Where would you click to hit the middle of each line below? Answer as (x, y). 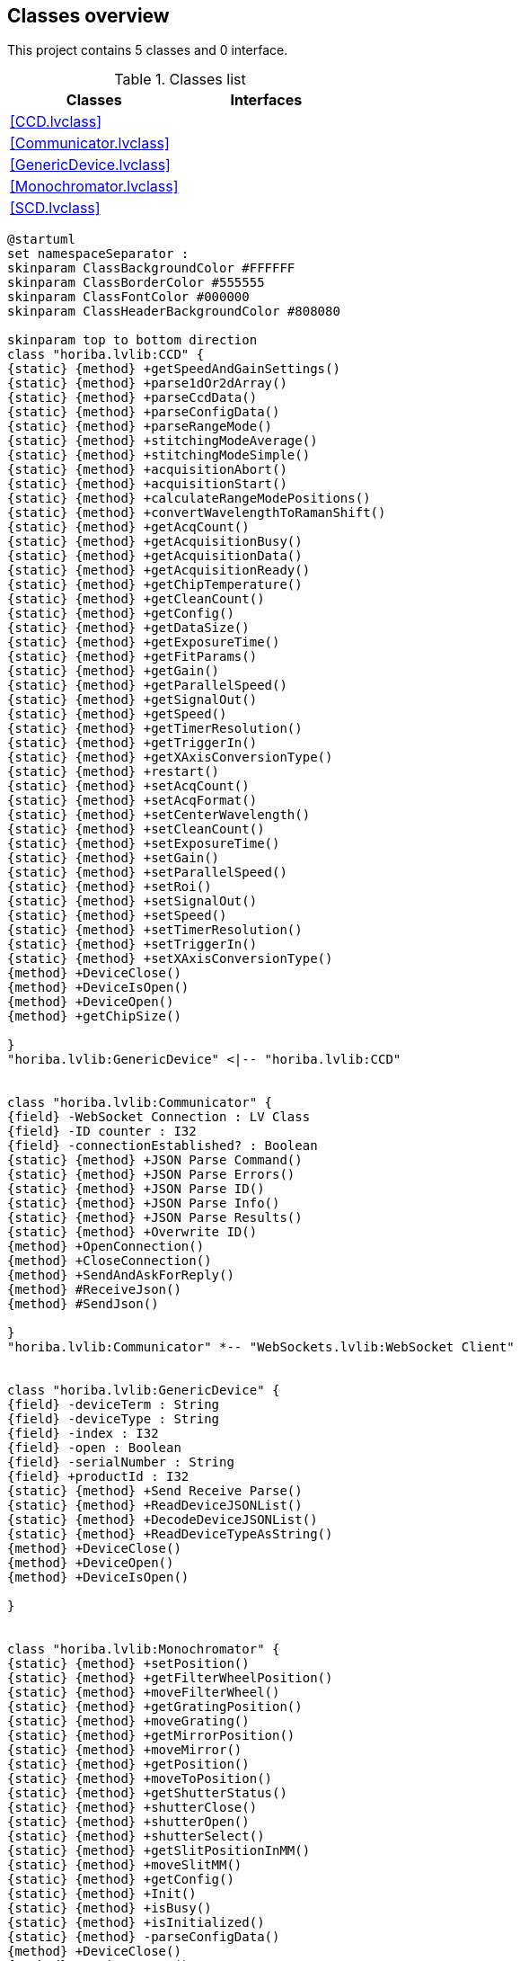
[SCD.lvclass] (55, 208)
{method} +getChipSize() (94, 1016)
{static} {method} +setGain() (114, 858)
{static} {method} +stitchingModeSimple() (159, 455)
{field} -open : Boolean (94, 1448)
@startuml (41, 240)
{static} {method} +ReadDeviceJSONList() (155, 1506)
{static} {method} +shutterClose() (132, 1808)
